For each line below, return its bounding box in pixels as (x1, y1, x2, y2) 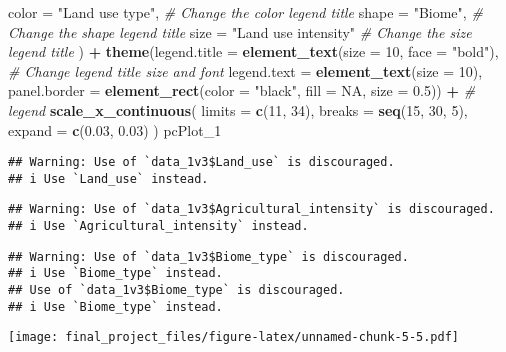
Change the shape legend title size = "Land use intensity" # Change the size (8, 21, 472, 42)
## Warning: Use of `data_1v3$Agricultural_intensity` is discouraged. (8, 202, 495, 217)
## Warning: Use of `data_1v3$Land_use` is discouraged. (8, 155, 395, 170)
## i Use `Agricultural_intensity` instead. (8, 219, 309, 234)
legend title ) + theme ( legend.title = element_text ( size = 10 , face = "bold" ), (8, 41, 499, 62)
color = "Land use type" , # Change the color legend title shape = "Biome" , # (8, 2, 483, 22)
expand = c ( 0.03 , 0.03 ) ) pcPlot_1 (8, 119, 222, 140)
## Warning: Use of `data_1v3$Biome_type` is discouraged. (8, 249, 409, 264)
